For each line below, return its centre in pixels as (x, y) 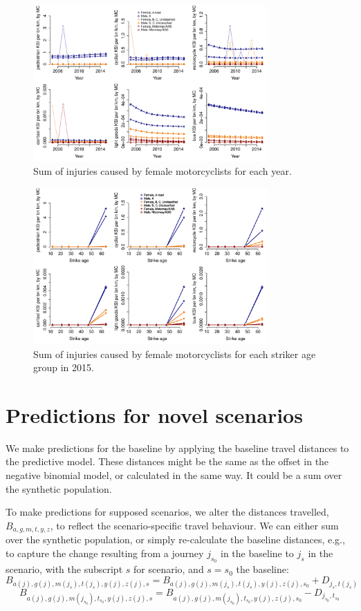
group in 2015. (64, 367)
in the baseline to (257, 553)
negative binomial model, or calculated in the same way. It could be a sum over (174, 475)
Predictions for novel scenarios (154, 414)
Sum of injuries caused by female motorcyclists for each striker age (175, 354)
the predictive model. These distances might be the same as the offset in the (167, 461)
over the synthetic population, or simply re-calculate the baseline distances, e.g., (175, 539)
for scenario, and (169, 569)
